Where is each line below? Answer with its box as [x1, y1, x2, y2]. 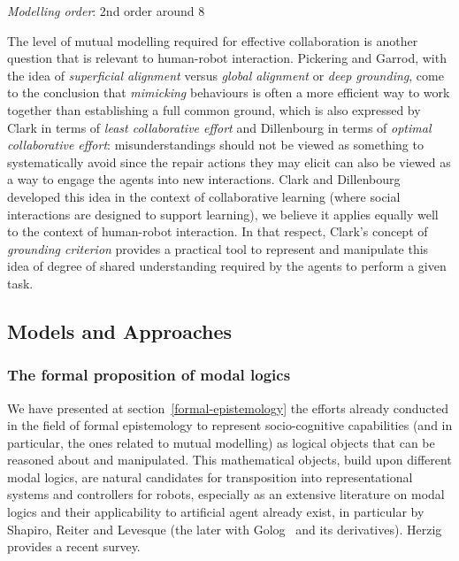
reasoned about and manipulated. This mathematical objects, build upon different [7, 450, 452, 469]
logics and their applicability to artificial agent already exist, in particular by [7, 503, 425, 521]
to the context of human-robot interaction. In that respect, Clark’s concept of [7, 222, 428, 241]
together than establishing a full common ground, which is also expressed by [7, 100, 421, 119]
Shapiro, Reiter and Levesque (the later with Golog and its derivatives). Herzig [7, 519, 442, 538]
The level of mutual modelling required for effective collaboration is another [7, 31, 418, 50]
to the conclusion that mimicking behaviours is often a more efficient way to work [7, 83, 450, 102]
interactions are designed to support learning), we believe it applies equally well [7, 204, 439, 223]
